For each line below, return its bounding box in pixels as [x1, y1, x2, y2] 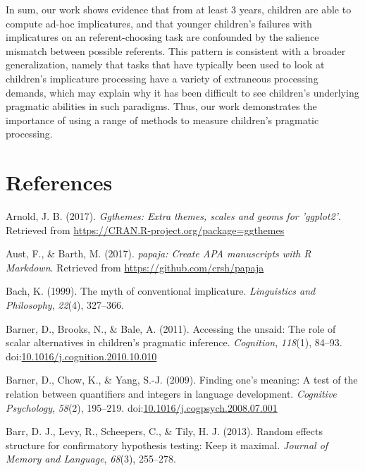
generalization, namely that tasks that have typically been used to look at [6, 57, 325, 72]
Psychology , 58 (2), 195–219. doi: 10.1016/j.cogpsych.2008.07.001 [6, 400, 278, 415]
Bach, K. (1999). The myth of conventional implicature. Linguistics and [6, 283, 316, 298]
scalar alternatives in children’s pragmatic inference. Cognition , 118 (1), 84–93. [6, 335, 342, 350]
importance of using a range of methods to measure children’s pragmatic [6, 112, 319, 127]
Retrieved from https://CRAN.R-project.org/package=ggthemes [6, 222, 285, 237]
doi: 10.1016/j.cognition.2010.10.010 [6, 348, 157, 363]
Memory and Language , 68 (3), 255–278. [6, 451, 176, 466]
